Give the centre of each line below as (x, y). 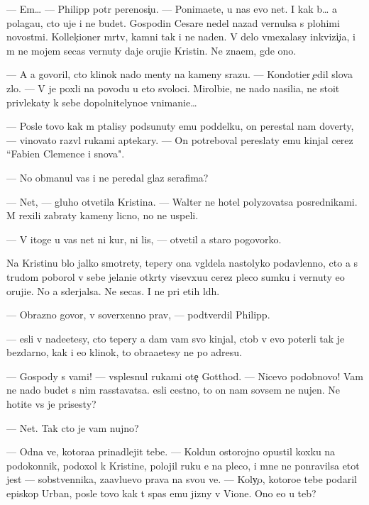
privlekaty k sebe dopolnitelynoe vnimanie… (102, 102)
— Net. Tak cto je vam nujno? (73, 427)
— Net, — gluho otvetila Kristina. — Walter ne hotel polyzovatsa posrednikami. (182, 201)
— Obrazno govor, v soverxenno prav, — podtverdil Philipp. (138, 315)
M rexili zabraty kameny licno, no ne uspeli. (103, 215)
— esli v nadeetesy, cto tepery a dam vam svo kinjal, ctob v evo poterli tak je (176, 338)
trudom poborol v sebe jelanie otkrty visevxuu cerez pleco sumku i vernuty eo (176, 276)
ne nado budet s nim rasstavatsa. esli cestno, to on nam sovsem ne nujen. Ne (173, 390)
